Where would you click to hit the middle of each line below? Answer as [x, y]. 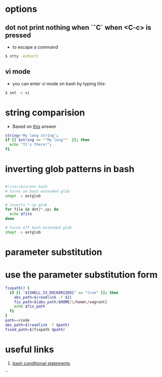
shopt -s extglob [23, 196]
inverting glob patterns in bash [70, 169]
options [21, 9]
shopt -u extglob [23, 232]
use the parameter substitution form [81, 275]
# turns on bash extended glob [37, 191]
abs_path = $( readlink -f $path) [37, 325]
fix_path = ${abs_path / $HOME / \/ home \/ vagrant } [61, 302]
